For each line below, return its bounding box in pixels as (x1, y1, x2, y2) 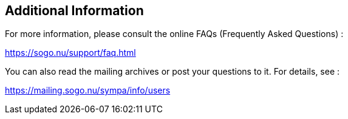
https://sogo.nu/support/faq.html (5, 47, 136, 58)
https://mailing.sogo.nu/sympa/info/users (5, 85, 171, 96)
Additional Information (5, 3, 144, 18)
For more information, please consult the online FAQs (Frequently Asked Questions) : (5, 29, 344, 39)
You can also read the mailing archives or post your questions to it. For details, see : (5, 66, 340, 77)
